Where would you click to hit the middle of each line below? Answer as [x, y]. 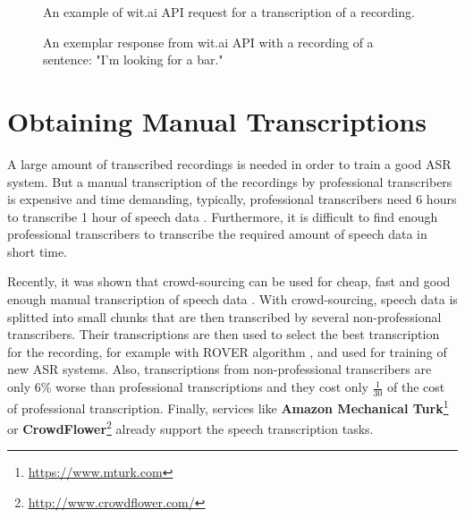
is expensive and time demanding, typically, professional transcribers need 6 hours [232, 199]
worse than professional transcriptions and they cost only [212, 387]
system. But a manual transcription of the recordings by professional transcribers [230, 181]
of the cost [416, 387]
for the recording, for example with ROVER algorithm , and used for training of [227, 351]
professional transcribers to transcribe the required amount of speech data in [217, 234]
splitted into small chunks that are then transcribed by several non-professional [224, 316]
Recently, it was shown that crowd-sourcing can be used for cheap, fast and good [229, 281]
